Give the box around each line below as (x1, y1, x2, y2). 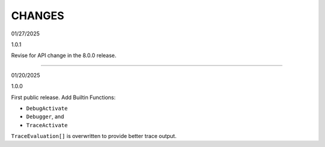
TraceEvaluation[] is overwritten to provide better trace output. (11, 133, 177, 140)
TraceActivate (26, 122, 68, 128)
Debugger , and (26, 113, 64, 120)
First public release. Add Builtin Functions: (11, 94, 116, 101)
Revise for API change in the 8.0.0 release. (11, 52, 117, 59)
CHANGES (11, 9, 64, 22)
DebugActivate (26, 105, 68, 112)
